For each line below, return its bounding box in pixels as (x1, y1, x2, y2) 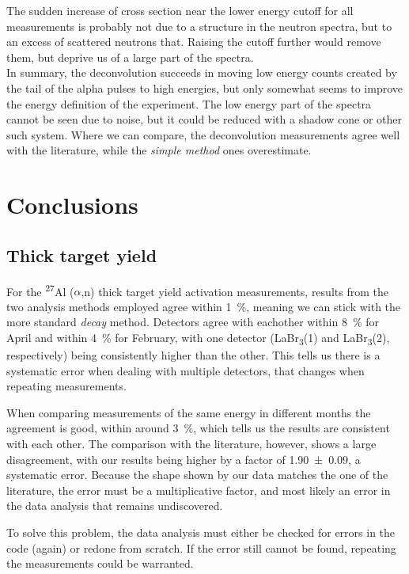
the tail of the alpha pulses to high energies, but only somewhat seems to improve (6, 79, 403, 96)
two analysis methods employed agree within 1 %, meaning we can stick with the (6, 298, 401, 314)
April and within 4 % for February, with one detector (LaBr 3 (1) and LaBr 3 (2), (6, 329, 390, 348)
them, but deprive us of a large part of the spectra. (6, 48, 254, 65)
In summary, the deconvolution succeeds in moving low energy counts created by (6, 64, 397, 81)
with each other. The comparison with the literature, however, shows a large (6, 435, 377, 452)
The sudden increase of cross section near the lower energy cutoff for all (6, 2, 354, 18)
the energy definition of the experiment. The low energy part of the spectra (6, 95, 372, 112)
